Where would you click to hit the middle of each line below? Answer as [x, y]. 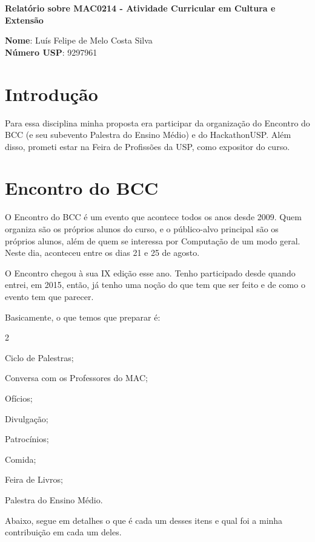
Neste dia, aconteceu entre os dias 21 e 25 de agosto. [102, 253]
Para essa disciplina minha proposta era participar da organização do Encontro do [157, 122]
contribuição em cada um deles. [63, 532]
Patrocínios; [27, 439]
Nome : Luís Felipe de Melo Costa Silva [79, 40]
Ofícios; [19, 398]
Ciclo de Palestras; [39, 357]
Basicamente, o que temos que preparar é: [83, 317]
